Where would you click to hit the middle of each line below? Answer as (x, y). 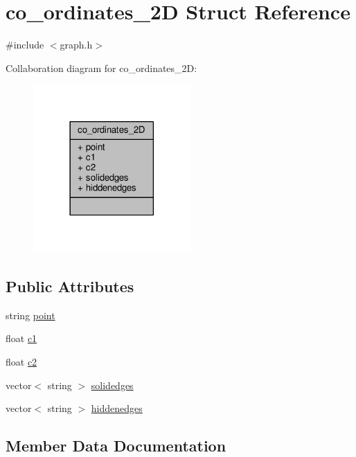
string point (30, 315)
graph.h (76, 45)
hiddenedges (117, 408)
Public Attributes (70, 286)
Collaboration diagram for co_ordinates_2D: (101, 68)
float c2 (21, 361)
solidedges (112, 385)
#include (25, 45)
